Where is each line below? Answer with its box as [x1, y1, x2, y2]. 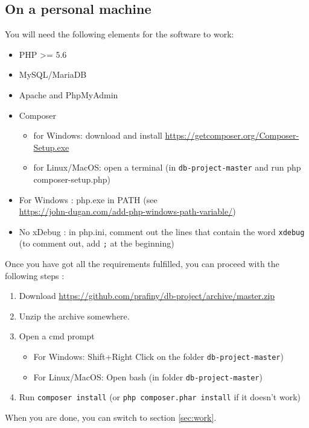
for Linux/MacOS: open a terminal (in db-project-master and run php [33, 161, 301, 174]
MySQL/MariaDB [19, 68, 87, 81]
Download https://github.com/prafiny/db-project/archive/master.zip [19, 289, 275, 302]
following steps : [5, 269, 65, 282]
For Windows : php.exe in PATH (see [19, 193, 158, 206]
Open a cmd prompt [19, 330, 95, 342]
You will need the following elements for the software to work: [5, 28, 234, 40]
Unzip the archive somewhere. [19, 309, 130, 322]
